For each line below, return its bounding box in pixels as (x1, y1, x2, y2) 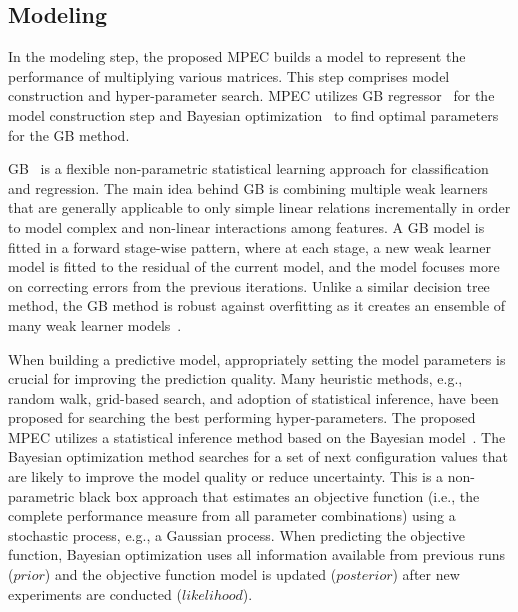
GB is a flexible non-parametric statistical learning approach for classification (8, 158, 489, 179)
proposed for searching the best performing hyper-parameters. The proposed (8, 407, 476, 428)
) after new (392, 564, 460, 585)
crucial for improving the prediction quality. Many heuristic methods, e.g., (8, 368, 463, 389)
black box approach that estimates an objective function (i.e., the (78, 485, 480, 506)
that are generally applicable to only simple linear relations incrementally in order (8, 197, 511, 218)
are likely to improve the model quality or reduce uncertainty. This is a (8, 466, 444, 487)
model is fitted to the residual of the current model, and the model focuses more (8, 256, 500, 277)
